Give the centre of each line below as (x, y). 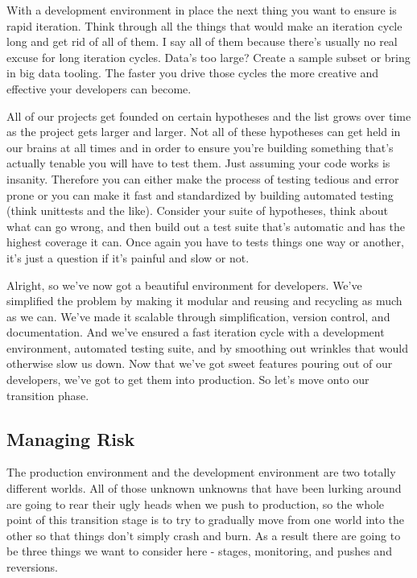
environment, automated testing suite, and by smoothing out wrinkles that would (207, 347)
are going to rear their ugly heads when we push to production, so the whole (196, 504)
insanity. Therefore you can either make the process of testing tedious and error (203, 178)
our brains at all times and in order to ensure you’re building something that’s (200, 147)
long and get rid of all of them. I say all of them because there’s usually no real (202, 41)
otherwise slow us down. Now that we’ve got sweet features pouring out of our (200, 363)
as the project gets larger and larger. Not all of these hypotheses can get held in (204, 132)
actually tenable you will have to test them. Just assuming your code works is (198, 163)
